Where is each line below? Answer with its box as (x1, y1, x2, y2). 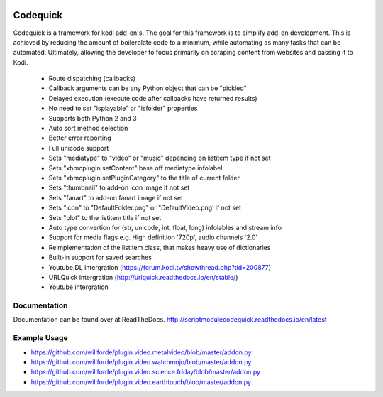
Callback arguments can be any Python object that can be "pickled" (48, 84, 248, 92)
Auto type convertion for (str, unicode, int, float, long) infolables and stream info (48, 223, 282, 232)
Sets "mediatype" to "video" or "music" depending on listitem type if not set (48, 153, 271, 163)
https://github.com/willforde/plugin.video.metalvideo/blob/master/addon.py (30, 348, 252, 357)
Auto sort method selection (48, 124, 128, 133)
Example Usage (13, 333, 68, 343)
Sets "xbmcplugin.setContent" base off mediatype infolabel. (48, 163, 225, 172)
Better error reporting (48, 134, 111, 142)
